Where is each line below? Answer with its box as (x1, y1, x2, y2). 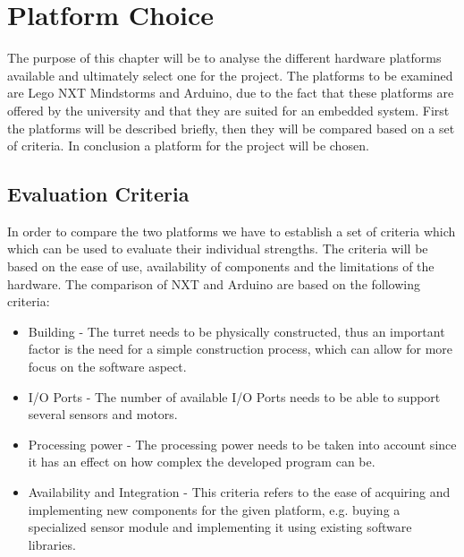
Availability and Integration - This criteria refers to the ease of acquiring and (28, 483, 451, 501)
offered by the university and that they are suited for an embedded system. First (7, 100, 450, 119)
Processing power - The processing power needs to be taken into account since (28, 434, 457, 453)
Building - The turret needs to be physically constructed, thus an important (28, 321, 445, 340)
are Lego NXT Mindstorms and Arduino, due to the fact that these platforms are (7, 83, 454, 102)
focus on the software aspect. (28, 357, 187, 376)
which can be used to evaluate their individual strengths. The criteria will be (7, 239, 428, 258)
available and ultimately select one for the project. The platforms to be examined (7, 65, 453, 84)
